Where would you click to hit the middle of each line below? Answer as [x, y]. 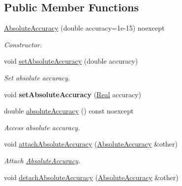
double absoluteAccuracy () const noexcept [69, 111]
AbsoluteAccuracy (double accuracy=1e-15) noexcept [84, 28]
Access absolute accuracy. [42, 127]
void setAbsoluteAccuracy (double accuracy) [71, 61]
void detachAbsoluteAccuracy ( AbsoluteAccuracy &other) [91, 177]
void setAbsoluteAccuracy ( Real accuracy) [73, 94]
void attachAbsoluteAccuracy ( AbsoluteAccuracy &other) [91, 144]
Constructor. [23, 44]
